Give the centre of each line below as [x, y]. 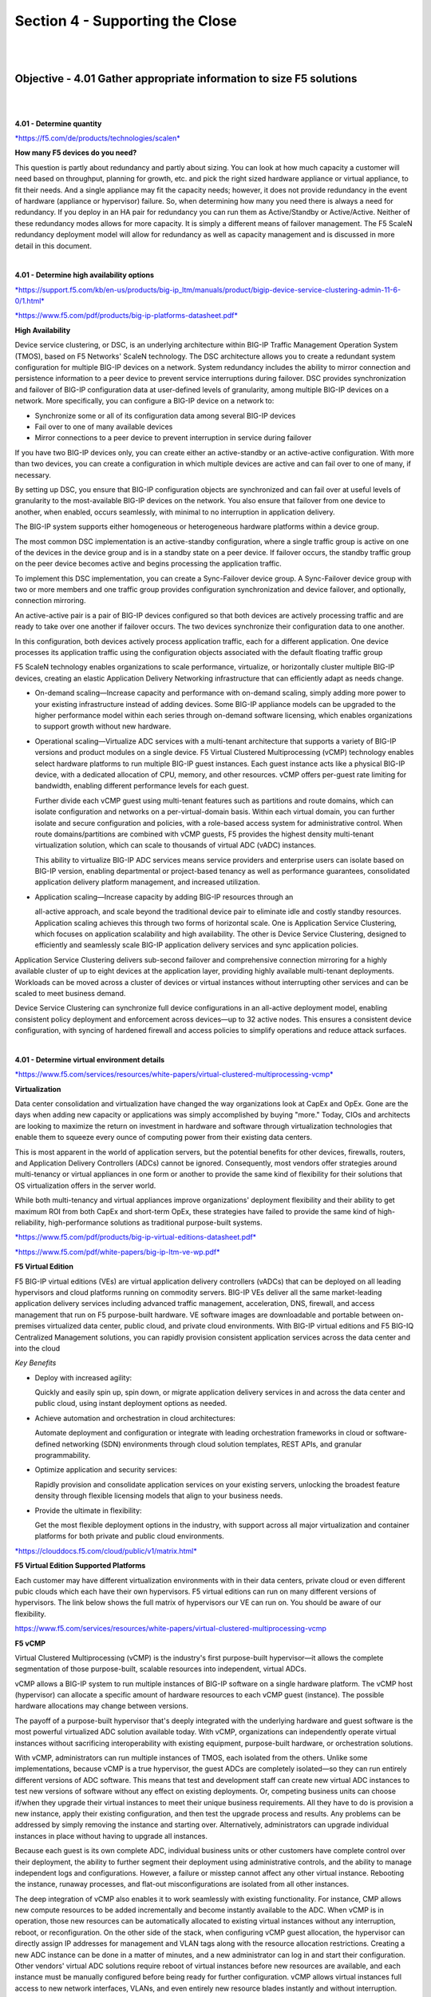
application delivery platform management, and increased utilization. [147, 882]
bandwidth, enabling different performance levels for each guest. [142, 786]
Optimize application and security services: [106, 1470]
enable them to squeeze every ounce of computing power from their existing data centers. [164, 1137]
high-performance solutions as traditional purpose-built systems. [155, 1223]
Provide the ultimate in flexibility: [89, 1511]
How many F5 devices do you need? [76, 153]
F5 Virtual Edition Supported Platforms [80, 1566]
